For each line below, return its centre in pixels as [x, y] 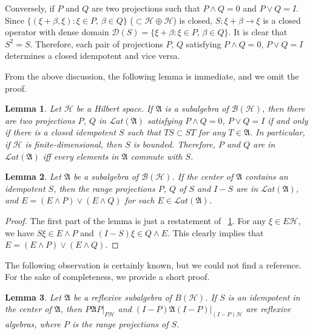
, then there [284, 108]
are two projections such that [146, 8]
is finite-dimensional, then [74, 144]
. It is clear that [258, 32]
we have [20, 232]
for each [140, 200]
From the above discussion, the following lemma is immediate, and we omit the [152, 76]
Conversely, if [30, 8]
